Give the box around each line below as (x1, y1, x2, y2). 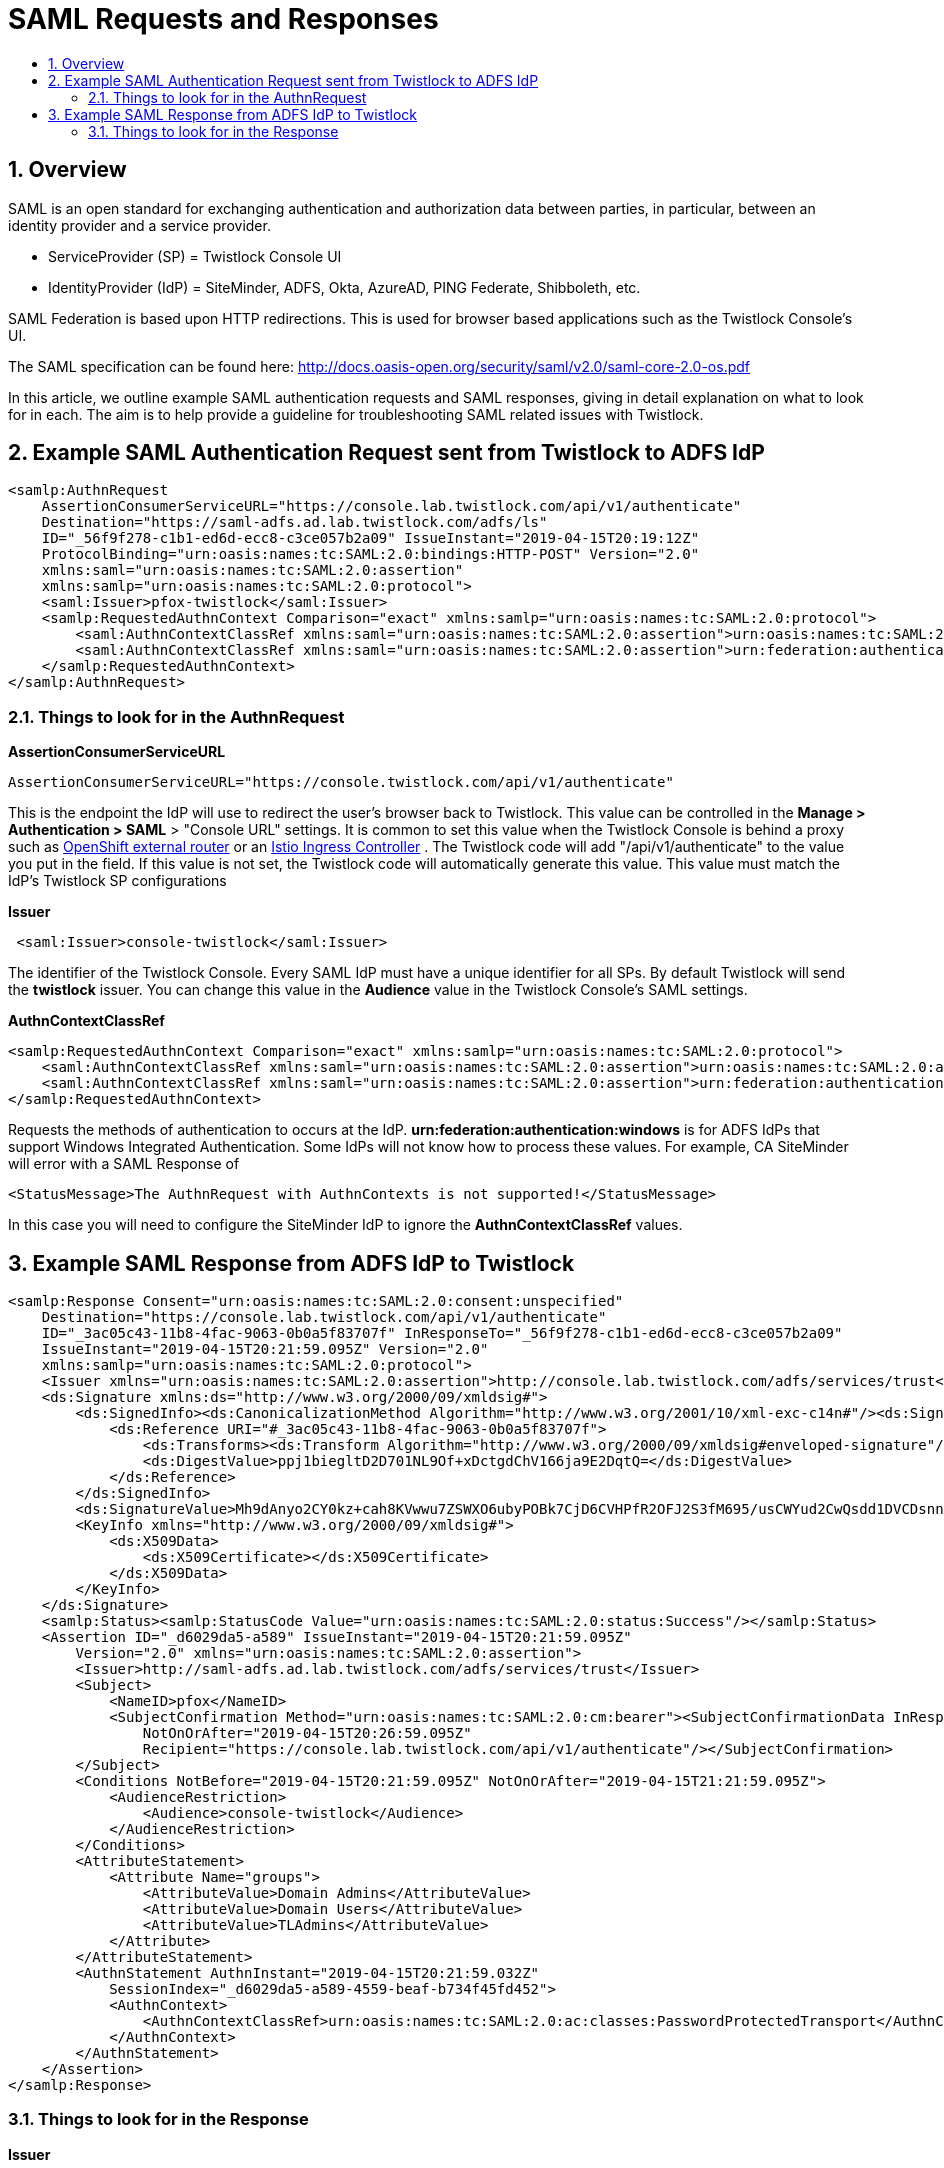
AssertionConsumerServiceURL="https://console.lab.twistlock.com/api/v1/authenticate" (41, 498, 742, 515)
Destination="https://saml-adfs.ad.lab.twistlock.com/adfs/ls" (41, 514, 548, 531)
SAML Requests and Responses (8, 2, 439, 36)
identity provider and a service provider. (8, 216, 271, 234)
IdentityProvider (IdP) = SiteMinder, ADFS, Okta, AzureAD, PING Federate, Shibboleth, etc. (48, 278, 641, 296)
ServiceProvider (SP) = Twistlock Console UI (48, 247, 342, 265)
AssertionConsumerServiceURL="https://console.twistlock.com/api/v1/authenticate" (8, 774, 674, 791)
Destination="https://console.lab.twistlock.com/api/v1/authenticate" (41, 1309, 607, 1326)
